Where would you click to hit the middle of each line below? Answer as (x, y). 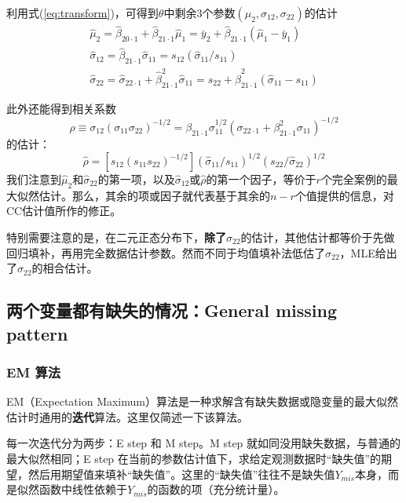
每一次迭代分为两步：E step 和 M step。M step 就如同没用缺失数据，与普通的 (204, 443)
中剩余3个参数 (199, 13)
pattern (37, 333)
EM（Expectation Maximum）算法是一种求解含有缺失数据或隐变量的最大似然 (202, 401)
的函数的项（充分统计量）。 (216, 489)
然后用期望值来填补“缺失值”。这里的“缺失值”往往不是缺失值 (181, 474)
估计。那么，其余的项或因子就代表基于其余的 (154, 195)
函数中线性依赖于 (83, 489)
